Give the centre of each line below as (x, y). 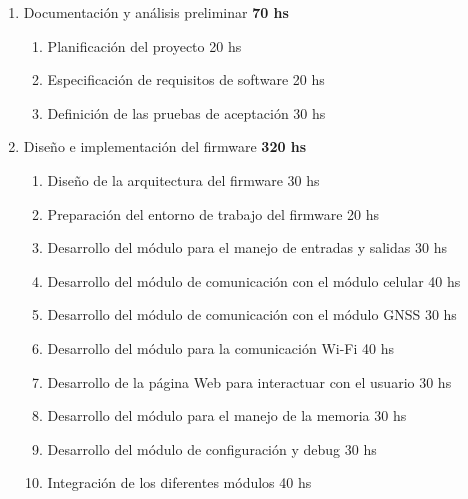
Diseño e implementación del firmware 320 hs (165, 146)
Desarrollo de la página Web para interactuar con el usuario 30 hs (249, 381)
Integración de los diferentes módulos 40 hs (179, 482)
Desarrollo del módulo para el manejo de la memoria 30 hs (227, 415)
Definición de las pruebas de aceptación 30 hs (186, 112)
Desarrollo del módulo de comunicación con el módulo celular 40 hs (254, 280)
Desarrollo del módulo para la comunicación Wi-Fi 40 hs (220, 347)
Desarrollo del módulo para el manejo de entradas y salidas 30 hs (247, 247)
